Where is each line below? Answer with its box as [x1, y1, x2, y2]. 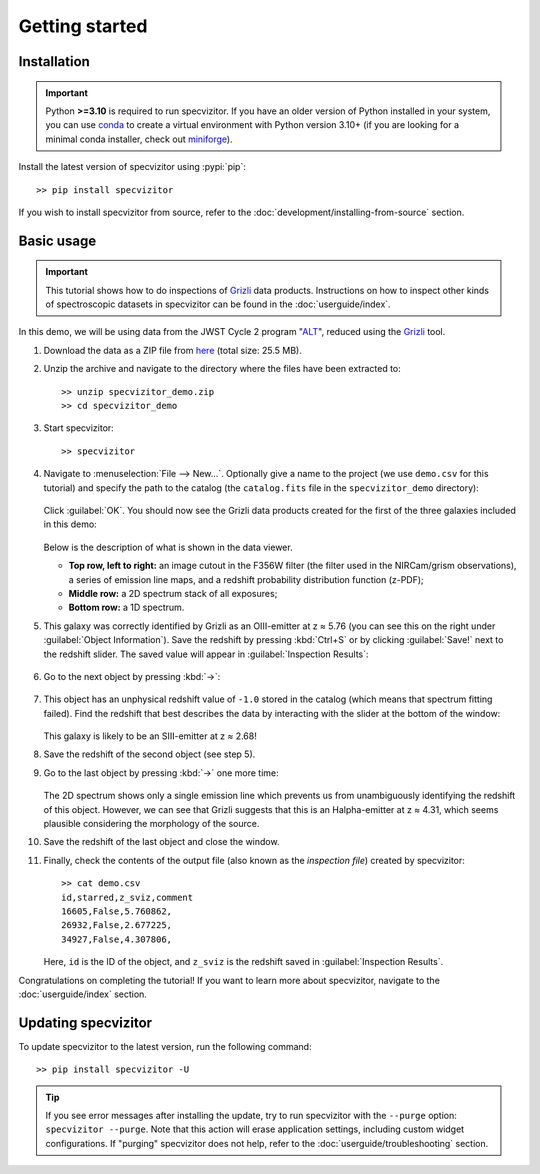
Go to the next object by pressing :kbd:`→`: [43, 670, 221, 682]
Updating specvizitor [18, 1014, 153, 1031]
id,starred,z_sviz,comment [61, 891, 194, 903]
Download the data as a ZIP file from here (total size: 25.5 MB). [43, 344, 302, 356]
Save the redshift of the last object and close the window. [43, 836, 280, 848]
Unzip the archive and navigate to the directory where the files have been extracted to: [43, 363, 402, 375]
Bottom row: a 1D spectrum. [68, 601, 185, 614]
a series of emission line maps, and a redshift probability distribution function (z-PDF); [68, 573, 424, 585]
